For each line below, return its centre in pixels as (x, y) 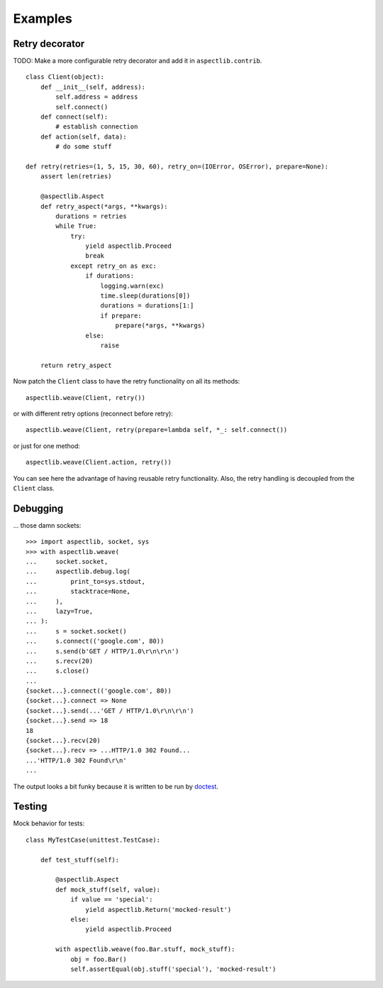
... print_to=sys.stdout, (85, 581)
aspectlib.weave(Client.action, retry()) (99, 462)
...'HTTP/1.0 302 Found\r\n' (76, 760)
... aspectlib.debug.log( (78, 571)
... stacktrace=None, (78, 592)
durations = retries (91, 216)
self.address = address (97, 97)
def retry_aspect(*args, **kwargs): (104, 206)
